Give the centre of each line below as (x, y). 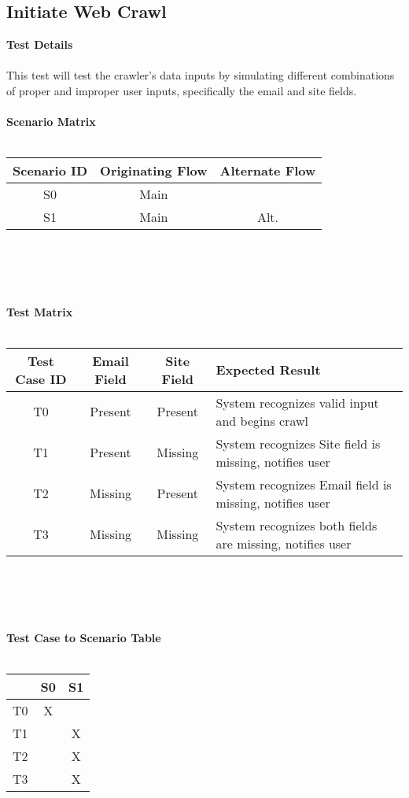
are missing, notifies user (284, 543)
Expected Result (268, 370)
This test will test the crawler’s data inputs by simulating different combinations (201, 75)
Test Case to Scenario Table (84, 638)
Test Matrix (40, 311)
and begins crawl (262, 420)
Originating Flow (154, 171)
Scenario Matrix (51, 122)
